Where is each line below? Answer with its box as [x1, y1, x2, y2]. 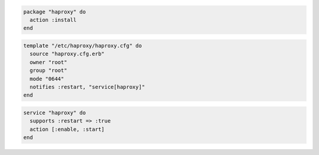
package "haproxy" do [23, 8, 86, 15]
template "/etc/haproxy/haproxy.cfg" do [23, 42, 142, 49]
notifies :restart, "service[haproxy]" [30, 83, 145, 90]
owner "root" [30, 59, 67, 65]
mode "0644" [30, 75, 64, 82]
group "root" [30, 67, 67, 74]
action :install [30, 17, 77, 23]
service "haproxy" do [23, 109, 86, 116]
